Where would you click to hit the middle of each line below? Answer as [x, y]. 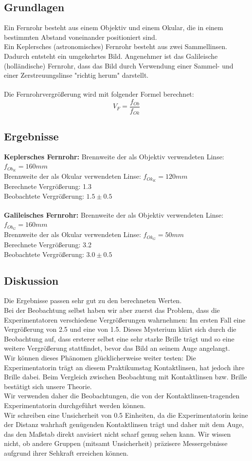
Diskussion [31, 280]
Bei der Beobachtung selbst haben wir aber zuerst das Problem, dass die [112, 310]
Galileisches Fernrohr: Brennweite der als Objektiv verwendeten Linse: [114, 214]
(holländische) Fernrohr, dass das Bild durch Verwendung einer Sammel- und [119, 65]
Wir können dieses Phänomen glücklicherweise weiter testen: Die [100, 358]
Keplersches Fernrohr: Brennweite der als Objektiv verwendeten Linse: [114, 156]
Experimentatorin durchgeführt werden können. [75, 405]
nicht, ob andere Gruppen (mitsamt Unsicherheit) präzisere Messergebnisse [116, 443]
